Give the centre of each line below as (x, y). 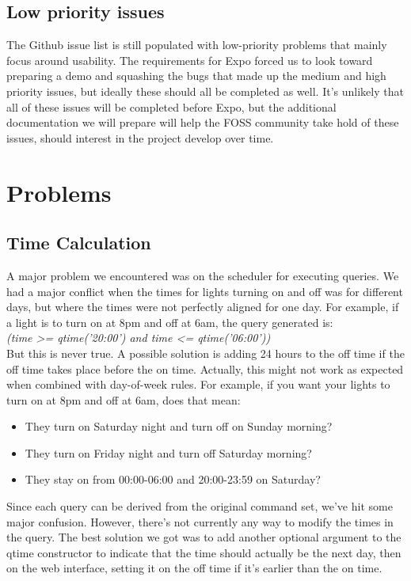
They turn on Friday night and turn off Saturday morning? (168, 452)
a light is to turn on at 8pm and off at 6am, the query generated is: (170, 322)
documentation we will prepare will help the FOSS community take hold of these (203, 122)
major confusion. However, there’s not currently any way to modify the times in (200, 521)
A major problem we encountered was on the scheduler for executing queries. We (203, 275)
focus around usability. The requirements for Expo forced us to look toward (190, 60)
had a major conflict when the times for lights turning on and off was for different (205, 291)
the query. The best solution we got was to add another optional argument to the (204, 537)
